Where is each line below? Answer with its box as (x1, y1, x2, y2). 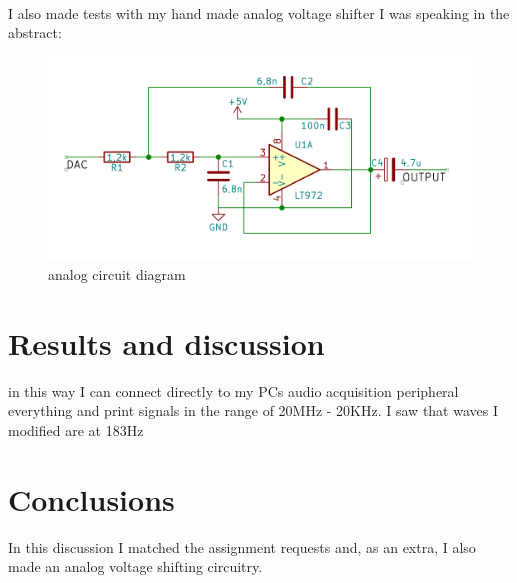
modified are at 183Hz (8, 420, 144, 440)
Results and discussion (8, 322, 325, 363)
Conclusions (8, 478, 175, 519)
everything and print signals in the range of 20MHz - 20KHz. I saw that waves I (8, 400, 498, 421)
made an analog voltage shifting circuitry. (8, 556, 263, 577)
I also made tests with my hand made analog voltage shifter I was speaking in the (8, 2, 510, 23)
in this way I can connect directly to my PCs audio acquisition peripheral (8, 380, 459, 401)
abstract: (8, 22, 62, 43)
